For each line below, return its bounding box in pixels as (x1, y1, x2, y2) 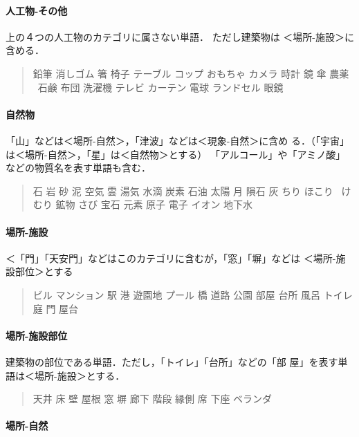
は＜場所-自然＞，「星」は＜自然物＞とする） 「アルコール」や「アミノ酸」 (6, 147, 346, 161)
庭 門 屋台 (33, 301, 79, 315)
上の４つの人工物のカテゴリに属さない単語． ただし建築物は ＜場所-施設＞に (6, 29, 354, 44)
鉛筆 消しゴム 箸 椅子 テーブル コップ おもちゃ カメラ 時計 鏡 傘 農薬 (33, 66, 349, 80)
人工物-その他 (6, 3, 68, 17)
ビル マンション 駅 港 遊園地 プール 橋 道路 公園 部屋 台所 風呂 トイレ (33, 287, 353, 301)
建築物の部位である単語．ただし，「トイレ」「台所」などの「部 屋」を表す (6, 354, 338, 369)
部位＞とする (15, 264, 73, 279)
